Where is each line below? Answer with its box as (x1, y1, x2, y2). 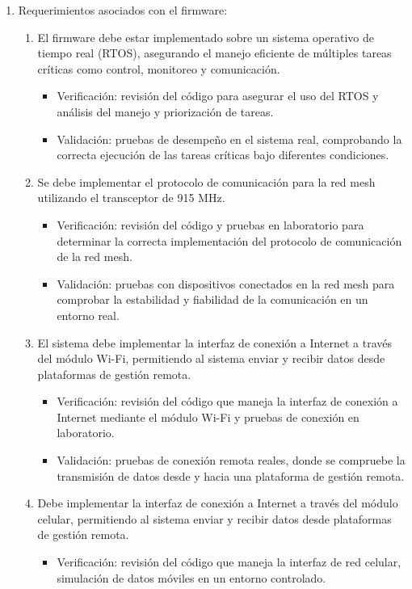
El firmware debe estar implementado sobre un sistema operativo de (37, 28, 374, 45)
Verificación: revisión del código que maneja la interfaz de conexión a (57, 393, 398, 410)
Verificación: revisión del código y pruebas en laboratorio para (57, 216, 364, 233)
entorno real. (57, 306, 120, 323)
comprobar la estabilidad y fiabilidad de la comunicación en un (57, 291, 368, 308)
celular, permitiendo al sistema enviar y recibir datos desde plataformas (37, 510, 392, 527)
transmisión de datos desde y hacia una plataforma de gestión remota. (57, 467, 405, 484)
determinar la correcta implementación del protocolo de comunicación (57, 232, 402, 249)
